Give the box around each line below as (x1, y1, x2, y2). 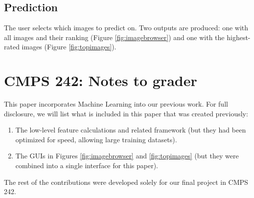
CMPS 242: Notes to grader (4, 70, 197, 90)
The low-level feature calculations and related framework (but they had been (15, 125, 246, 135)
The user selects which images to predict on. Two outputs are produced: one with (4, 22, 249, 33)
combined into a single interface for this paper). (15, 160, 158, 171)
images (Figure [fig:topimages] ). (22, 42, 116, 52)
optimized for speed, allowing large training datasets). (15, 134, 177, 144)
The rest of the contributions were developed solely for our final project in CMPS (4, 176, 248, 187)
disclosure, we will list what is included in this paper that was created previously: (4, 108, 248, 118)
